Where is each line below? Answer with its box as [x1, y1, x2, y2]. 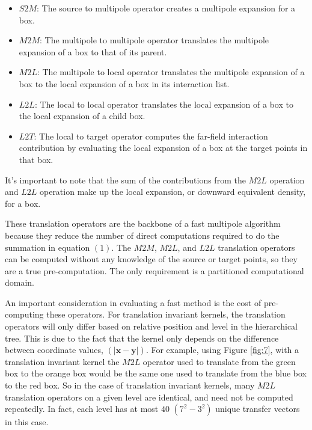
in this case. [5, 416, 49, 428]
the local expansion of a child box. [19, 109, 145, 122]
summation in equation [5, 241, 90, 253]
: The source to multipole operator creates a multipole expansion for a [36, 2, 296, 14]
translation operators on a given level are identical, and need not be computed [5, 390, 293, 403]
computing [5, 308, 44, 321]
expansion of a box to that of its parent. [19, 45, 167, 58]
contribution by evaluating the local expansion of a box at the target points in [19, 141, 308, 154]
